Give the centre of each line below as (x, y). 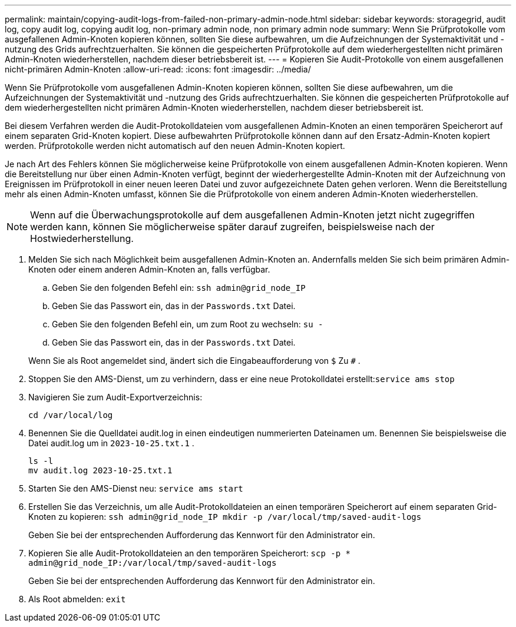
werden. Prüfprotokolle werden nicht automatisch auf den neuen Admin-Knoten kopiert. (175, 146)
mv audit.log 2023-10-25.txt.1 (100, 470)
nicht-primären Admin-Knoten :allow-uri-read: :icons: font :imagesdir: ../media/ (158, 69)
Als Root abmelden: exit (77, 599)
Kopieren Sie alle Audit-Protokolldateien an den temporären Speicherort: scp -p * (190, 553)
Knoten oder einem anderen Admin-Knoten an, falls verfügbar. (149, 269)
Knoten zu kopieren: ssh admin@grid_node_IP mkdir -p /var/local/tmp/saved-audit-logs (225, 517)
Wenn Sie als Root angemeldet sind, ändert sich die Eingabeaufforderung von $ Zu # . (194, 361)
